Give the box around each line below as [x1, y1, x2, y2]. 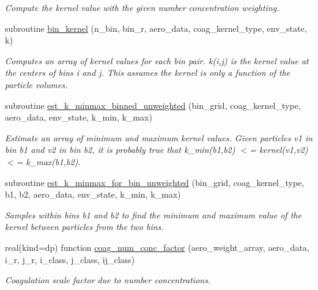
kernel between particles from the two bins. [5, 220, 164, 233]
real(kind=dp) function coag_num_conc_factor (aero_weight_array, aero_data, [5, 240, 309, 253]
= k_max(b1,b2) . [16, 155, 81, 168]
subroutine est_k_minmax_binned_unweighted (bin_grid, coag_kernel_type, [5, 99, 301, 111]
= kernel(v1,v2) [250, 143, 308, 156]
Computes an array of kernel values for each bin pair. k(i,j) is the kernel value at [5, 54, 309, 67]
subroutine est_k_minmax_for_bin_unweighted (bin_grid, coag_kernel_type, [5, 176, 305, 188]
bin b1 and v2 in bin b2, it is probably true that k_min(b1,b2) [5, 143, 235, 156]
